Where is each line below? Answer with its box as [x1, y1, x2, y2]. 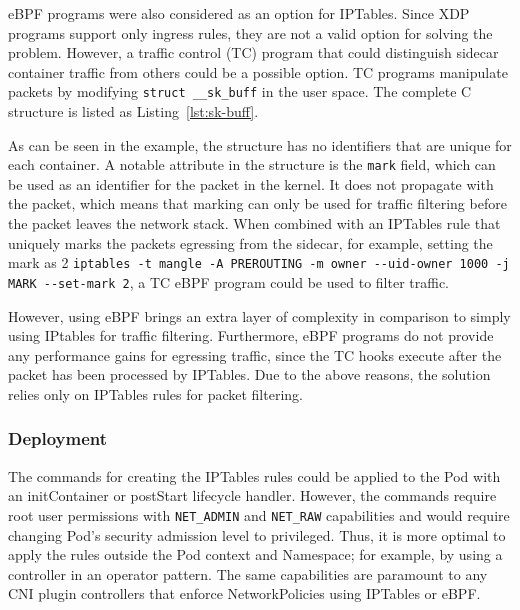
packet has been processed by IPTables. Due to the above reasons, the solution [8, 364, 491, 385]
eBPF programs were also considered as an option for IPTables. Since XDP [8, 3, 470, 23]
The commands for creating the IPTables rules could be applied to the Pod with [8, 465, 501, 486]
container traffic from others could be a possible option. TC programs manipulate [8, 61, 508, 82]
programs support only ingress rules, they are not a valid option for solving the [8, 22, 493, 43]
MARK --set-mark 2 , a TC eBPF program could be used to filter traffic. [8, 271, 449, 292]
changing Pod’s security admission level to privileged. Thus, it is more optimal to [8, 524, 506, 545]
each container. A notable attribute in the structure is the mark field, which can [8, 154, 496, 175]
